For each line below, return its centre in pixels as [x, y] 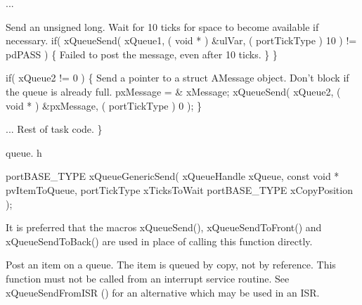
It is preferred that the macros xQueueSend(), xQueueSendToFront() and [164, 227]
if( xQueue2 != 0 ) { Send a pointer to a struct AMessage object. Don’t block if [177, 78]
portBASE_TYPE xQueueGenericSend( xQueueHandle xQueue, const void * [173, 176]
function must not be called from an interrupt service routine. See [148, 278]
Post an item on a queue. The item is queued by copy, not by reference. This [171, 265]
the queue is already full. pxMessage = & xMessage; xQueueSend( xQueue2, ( [173, 91]
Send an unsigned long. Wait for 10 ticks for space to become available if [162, 26]
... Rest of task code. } [54, 129]
